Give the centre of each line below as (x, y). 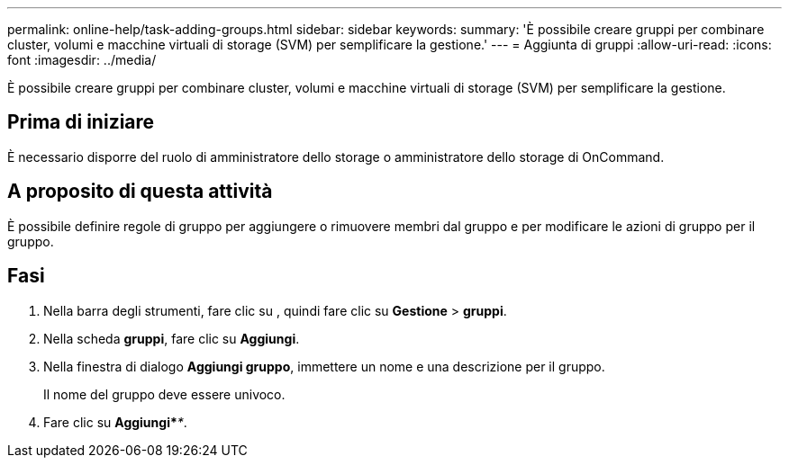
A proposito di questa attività (140, 192)
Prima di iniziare (81, 122)
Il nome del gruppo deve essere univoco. (164, 394)
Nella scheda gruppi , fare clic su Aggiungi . (172, 338)
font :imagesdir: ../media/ (82, 60)
